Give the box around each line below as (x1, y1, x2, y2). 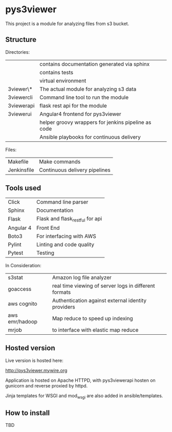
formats (52, 288, 71, 295)
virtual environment (39, 77, 87, 84)
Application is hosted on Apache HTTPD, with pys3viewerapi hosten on (5, 377, 156, 383)
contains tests (39, 69, 74, 76)
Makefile (8, 158, 29, 165)
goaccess (8, 285, 32, 292)
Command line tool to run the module (39, 94, 129, 101)
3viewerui (8, 110, 32, 117)
